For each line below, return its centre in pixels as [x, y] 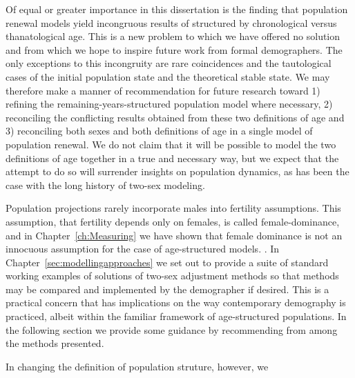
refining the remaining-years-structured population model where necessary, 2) [169, 104]
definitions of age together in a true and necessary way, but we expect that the [172, 158]
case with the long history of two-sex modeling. [105, 185]
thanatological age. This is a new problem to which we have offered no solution [173, 36]
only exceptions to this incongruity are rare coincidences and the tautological [169, 63]
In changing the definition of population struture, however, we [137, 366]
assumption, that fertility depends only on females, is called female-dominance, [173, 221]
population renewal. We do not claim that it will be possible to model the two [171, 144]
